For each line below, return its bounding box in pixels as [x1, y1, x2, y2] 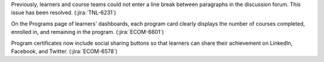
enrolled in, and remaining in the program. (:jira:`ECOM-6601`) [11, 29, 164, 36]
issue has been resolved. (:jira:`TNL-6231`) [11, 9, 116, 16]
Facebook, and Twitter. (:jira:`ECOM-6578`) [11, 48, 118, 55]
